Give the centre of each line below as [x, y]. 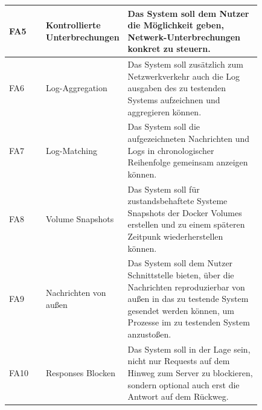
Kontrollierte [73, 25]
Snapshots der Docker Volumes [185, 212]
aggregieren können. [165, 111]
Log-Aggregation [77, 88]
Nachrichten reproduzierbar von [186, 287]
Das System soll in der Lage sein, [189, 349]
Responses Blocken [81, 372]
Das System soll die [164, 127]
